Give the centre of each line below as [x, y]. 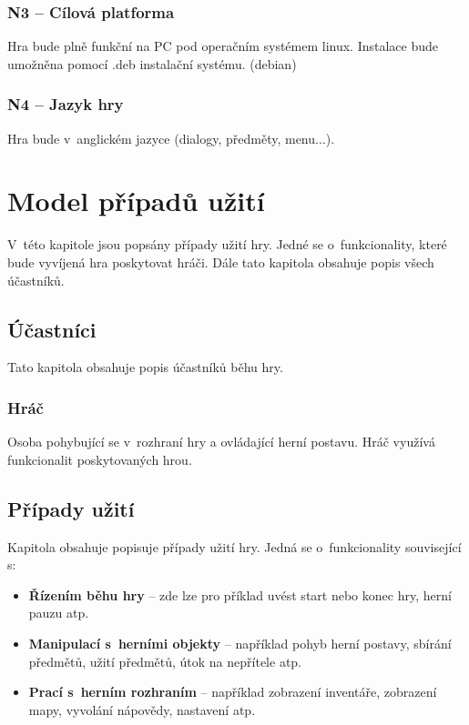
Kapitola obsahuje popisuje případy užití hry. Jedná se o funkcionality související [234, 546]
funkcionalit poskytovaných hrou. [100, 459]
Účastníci [52, 329]
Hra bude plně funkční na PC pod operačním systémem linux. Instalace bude [223, 46]
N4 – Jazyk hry [66, 104]
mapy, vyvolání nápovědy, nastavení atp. [142, 709]
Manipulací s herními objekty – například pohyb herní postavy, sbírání [240, 643]
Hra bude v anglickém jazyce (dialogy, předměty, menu [162, 138]
